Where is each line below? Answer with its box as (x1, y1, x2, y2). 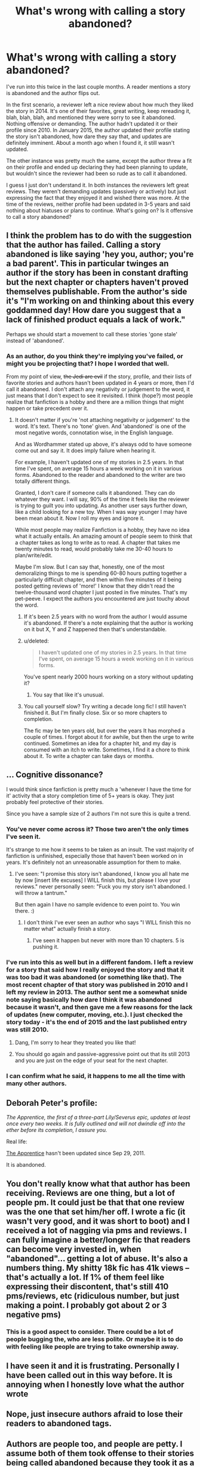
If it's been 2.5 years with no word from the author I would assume (23, 613, 187, 620)
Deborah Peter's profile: (6, 1098, 98, 1108)
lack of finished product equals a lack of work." (6, 315, 186, 325)
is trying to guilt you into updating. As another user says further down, (14, 502, 188, 509)
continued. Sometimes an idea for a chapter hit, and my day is (23, 740, 177, 747)
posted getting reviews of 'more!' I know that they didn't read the (14, 582, 175, 590)
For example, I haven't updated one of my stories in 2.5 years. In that (14, 459, 184, 466)
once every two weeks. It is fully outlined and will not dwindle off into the (6, 1120, 186, 1127)
